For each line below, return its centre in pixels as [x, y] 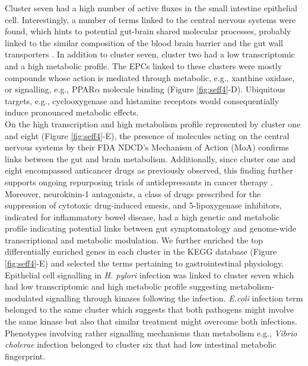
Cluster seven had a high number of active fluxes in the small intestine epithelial [151, 8]
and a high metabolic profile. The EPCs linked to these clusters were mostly [144, 65]
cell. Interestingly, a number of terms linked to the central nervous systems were [150, 19]
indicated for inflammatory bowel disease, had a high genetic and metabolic [142, 216]
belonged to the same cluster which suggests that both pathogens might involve [149, 309]
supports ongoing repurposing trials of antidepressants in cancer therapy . [139, 182]
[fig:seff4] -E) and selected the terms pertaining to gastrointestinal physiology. [145, 263]
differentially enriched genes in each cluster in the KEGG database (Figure [141, 251]
